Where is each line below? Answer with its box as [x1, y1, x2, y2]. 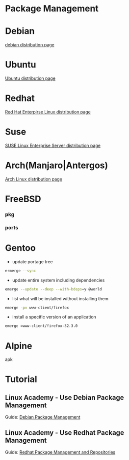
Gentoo [5, 243, 36, 254]
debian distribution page [5, 42, 55, 48]
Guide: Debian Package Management [5, 414, 80, 420]
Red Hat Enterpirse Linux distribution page [5, 109, 91, 115]
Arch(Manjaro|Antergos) [5, 160, 108, 171]
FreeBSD [5, 193, 42, 205]
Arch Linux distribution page [5, 176, 62, 182]
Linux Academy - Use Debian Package [5, 393, 124, 402]
